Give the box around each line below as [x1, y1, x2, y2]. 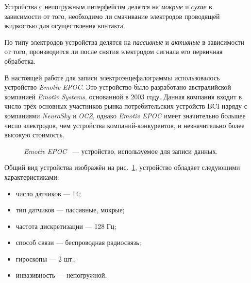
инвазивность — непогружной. [16, 270, 107, 280]
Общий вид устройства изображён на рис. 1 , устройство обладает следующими [4, 162, 240, 172]
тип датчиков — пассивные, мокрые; [16, 205, 125, 215]
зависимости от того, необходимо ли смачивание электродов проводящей [4, 11, 220, 21]
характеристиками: [4, 171, 59, 182]
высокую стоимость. [4, 130, 65, 140]
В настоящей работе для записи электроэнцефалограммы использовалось [4, 72, 220, 82]
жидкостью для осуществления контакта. [4, 20, 125, 31]
